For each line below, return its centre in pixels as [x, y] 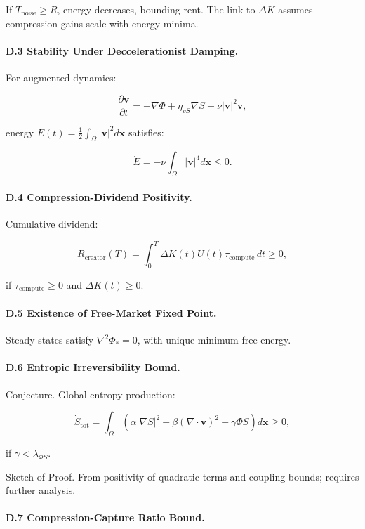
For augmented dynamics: [61, 77]
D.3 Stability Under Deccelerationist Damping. [122, 50]
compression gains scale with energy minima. [102, 23]
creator [95, 257]
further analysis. [41, 490]
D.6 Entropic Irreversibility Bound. [93, 367]
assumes [296, 9]
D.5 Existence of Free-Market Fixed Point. [111, 312]
